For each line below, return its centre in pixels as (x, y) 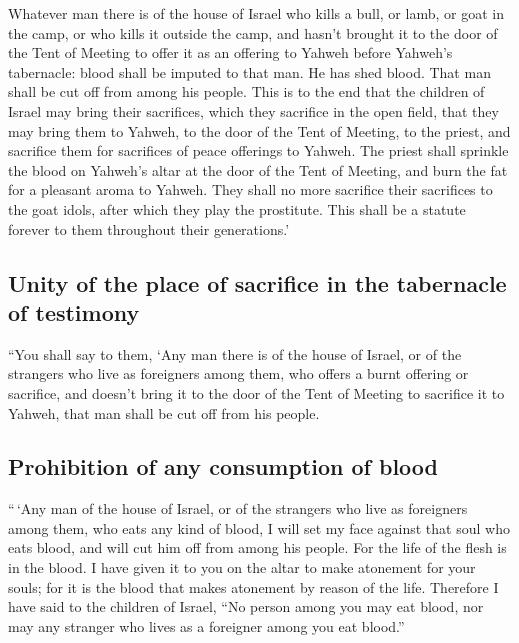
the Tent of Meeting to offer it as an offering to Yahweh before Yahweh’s (230, 52)
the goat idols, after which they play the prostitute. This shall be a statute (237, 208)
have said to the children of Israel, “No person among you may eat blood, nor (246, 606)
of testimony (74, 311)
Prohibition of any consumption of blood (223, 466)
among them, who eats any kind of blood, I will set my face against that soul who (259, 527)
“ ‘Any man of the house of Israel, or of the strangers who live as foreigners (238, 508)
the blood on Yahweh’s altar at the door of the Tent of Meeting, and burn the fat (258, 169)
